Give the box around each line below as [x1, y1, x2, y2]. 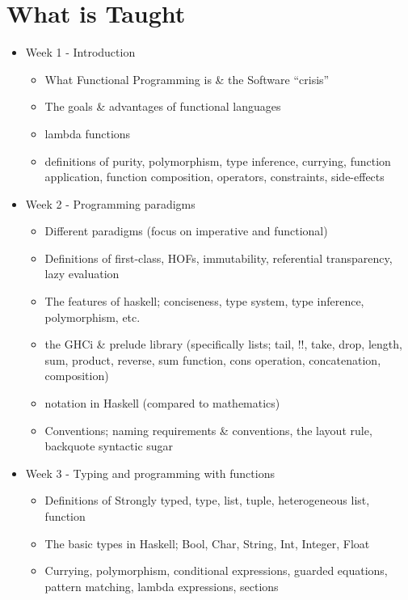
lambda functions [44, 125, 131, 142]
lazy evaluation [44, 265, 120, 282]
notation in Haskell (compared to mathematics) [44, 395, 280, 412]
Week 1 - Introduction [25, 44, 136, 61]
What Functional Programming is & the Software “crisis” [44, 70, 330, 87]
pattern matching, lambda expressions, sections [44, 577, 279, 594]
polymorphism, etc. [44, 308, 141, 325]
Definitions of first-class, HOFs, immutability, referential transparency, [44, 249, 393, 266]
